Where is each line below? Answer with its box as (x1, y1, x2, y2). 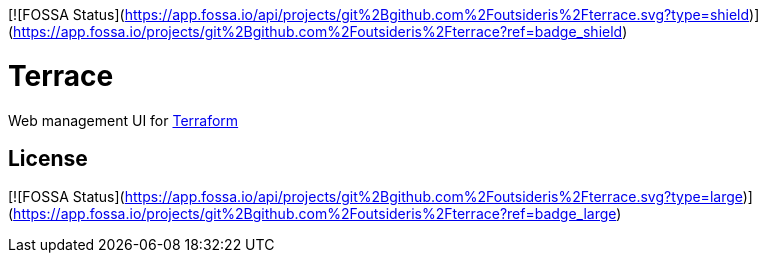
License (8, 145, 88, 171)
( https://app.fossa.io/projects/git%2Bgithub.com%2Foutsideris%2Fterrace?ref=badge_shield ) (8, 23, 628, 40)
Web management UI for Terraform (8, 111, 239, 129)
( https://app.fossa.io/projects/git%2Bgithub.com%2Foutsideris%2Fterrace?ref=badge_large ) (8, 205, 622, 223)
